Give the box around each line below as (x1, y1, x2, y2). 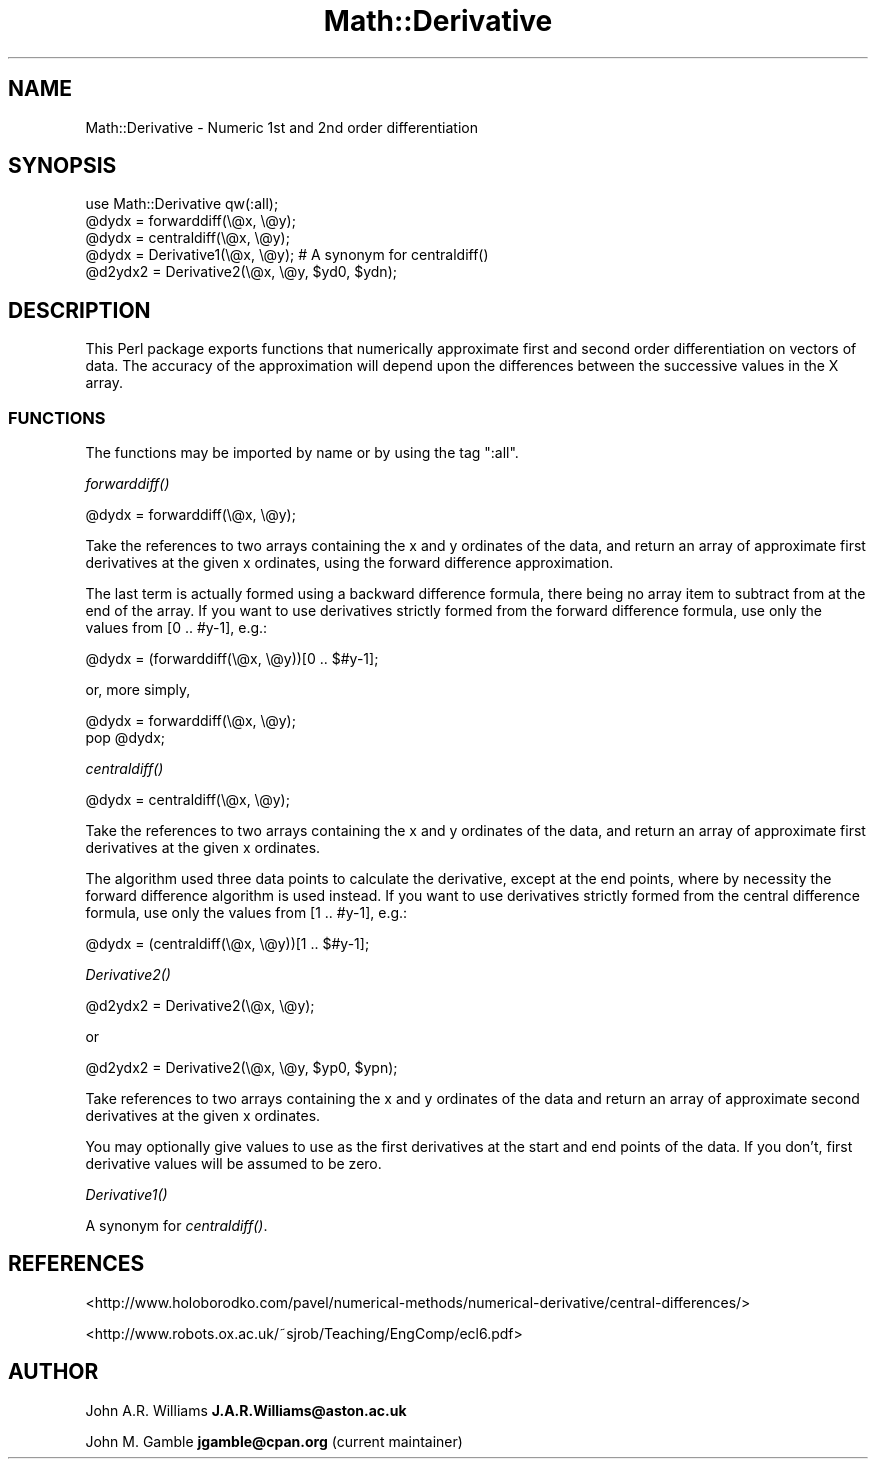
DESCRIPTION (8, 297, 151, 323)
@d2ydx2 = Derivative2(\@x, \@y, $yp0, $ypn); (85, 1059, 398, 1077)
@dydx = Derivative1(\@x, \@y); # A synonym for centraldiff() (85, 246, 489, 264)
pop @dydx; (85, 729, 166, 747)
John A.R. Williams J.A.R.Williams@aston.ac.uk (85, 1401, 407, 1419)
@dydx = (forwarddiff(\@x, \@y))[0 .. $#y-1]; (85, 650, 379, 668)
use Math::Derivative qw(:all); (85, 195, 279, 213)
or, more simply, (85, 681, 191, 699)
